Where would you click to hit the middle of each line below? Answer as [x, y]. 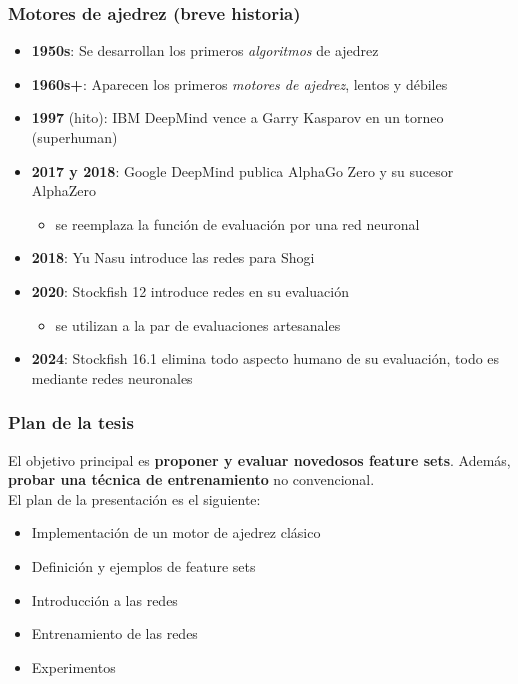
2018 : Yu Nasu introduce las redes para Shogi [173, 257]
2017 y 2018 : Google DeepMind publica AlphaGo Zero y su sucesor [242, 170]
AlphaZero [64, 190]
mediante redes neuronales [112, 377]
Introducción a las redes [104, 599]
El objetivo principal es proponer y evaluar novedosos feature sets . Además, [259, 459]
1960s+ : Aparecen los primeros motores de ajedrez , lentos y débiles [239, 83]
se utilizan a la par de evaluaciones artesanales [198, 324]
